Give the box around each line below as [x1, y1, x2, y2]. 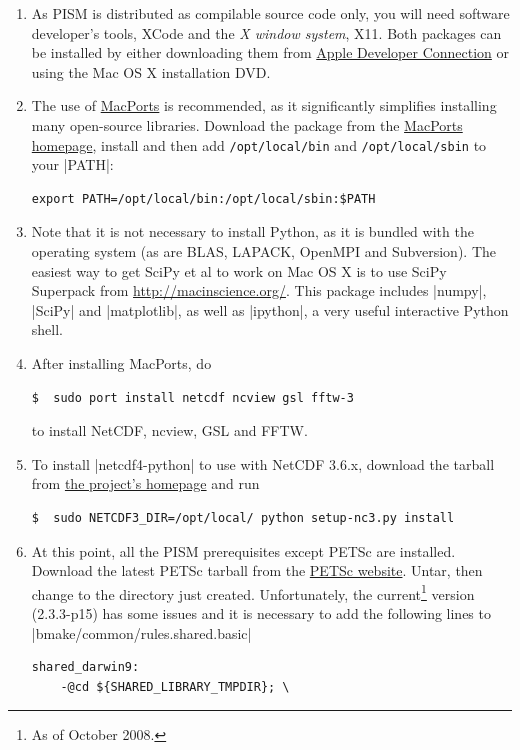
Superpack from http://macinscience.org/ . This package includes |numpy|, [31, 280, 487, 301]
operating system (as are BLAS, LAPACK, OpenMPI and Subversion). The [31, 241, 496, 261]
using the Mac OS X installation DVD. [31, 61, 271, 82]
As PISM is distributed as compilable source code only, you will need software [31, 3, 510, 23]
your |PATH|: [31, 154, 114, 175]
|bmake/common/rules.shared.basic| [31, 622, 252, 643]
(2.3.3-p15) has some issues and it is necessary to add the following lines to [31, 602, 491, 623]
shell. [31, 319, 63, 340]
